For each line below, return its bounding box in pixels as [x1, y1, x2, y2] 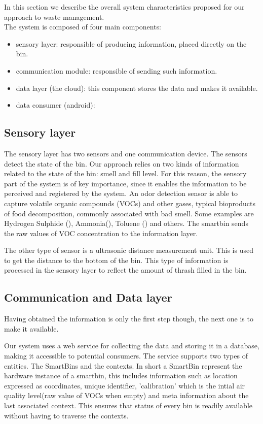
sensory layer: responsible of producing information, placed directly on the [16, 38, 247, 49]
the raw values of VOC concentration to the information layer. [4, 227, 198, 238]
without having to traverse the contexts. [4, 410, 129, 420]
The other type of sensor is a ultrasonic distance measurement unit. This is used [4, 245, 253, 255]
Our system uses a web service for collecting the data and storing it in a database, [4, 340, 259, 351]
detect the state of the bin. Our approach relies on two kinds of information [4, 158, 239, 169]
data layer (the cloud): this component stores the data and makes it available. [16, 82, 258, 93]
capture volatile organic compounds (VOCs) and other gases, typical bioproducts [4, 198, 256, 208]
